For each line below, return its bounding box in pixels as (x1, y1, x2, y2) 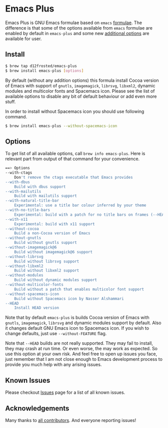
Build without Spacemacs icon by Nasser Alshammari (14, 296, 124, 301)
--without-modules (5, 273, 43, 278)
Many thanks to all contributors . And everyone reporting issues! (5, 417, 136, 423)
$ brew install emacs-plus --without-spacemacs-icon (5, 123, 117, 128)
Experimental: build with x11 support (14, 221, 95, 226)
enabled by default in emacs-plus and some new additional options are (5, 30, 149, 36)
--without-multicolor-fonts (5, 282, 64, 288)
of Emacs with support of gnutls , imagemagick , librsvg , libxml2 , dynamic (5, 82, 155, 88)
